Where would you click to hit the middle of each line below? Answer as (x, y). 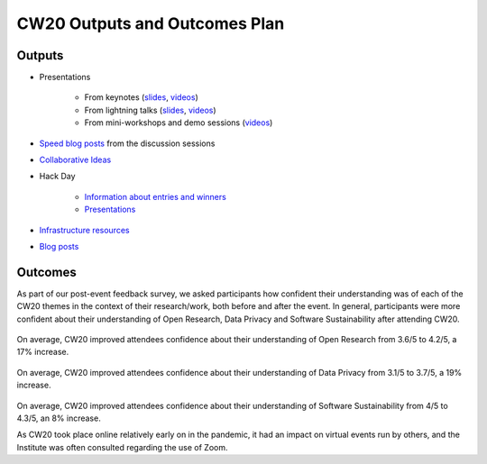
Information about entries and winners (156, 196)
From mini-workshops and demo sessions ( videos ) (179, 123)
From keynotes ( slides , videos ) (141, 97)
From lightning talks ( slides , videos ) (150, 110)
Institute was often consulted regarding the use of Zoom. (122, 447)
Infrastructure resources (84, 230)
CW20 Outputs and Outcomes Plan (151, 23)
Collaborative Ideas (75, 160)
